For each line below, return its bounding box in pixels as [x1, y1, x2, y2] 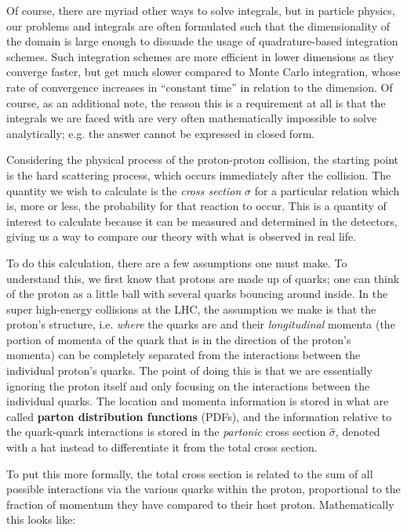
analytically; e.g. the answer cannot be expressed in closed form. [6, 125, 315, 141]
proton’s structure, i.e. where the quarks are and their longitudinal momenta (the [6, 316, 395, 332]
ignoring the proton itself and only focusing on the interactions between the [6, 377, 370, 394]
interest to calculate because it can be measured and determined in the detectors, [6, 212, 398, 229]
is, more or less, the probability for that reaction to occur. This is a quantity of [6, 198, 387, 214]
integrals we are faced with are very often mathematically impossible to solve [6, 110, 377, 126]
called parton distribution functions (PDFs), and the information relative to [6, 408, 392, 424]
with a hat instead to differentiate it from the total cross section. [6, 439, 318, 456]
